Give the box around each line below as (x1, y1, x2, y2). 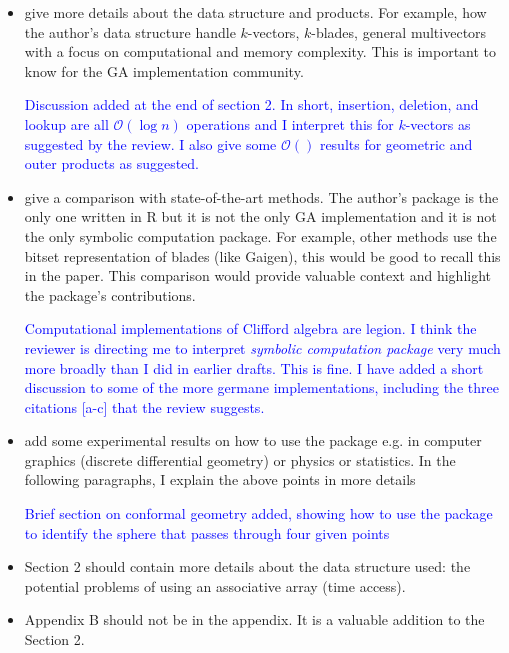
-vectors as (405, 113, 471, 134)
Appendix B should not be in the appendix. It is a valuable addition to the (24, 609, 485, 630)
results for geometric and (319, 133, 473, 154)
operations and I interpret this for (186, 113, 394, 134)
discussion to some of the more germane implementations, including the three (24, 377, 499, 398)
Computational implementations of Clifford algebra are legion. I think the (24, 318, 477, 339)
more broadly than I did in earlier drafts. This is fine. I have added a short (24, 357, 484, 378)
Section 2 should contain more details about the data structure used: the (24, 556, 471, 577)
